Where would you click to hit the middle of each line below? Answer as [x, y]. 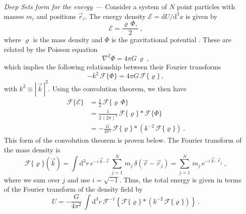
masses [14, 16]
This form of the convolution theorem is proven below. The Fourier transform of [123, 140]
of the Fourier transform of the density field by [73, 189]
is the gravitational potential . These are [171, 40]
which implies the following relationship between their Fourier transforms [113, 66]
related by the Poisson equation [51, 49]
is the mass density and [68, 40]
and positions [56, 16]
